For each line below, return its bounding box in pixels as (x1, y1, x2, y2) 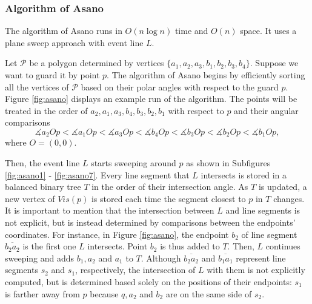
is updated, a (258, 180, 307, 193)
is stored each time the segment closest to (91, 192, 246, 204)
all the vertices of (5, 80, 69, 93)
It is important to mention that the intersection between (5, 204, 214, 217)
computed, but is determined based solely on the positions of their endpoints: (5, 275, 292, 288)
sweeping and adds (5, 251, 75, 264)
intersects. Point (87, 240, 148, 252)
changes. (273, 192, 305, 204)
